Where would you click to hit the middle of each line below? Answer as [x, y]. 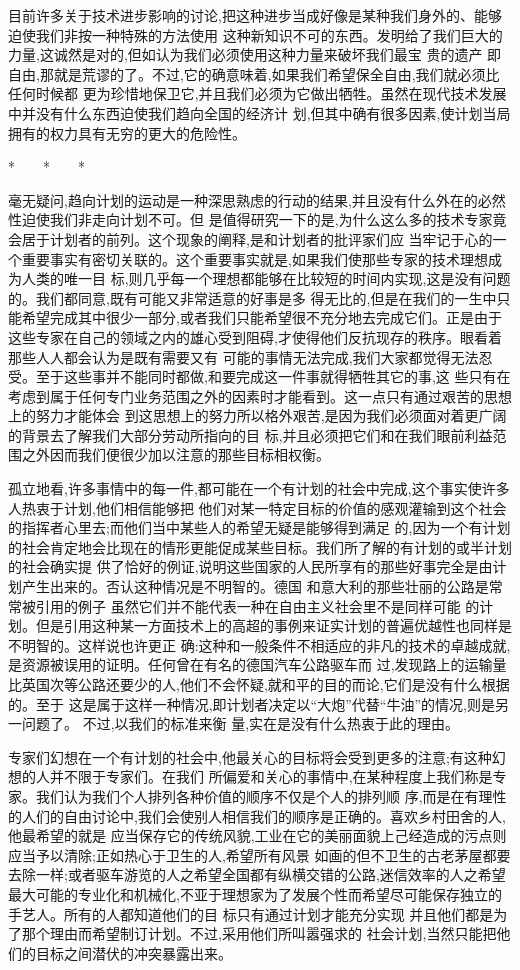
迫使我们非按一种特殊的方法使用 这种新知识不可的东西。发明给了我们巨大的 [255, 34]
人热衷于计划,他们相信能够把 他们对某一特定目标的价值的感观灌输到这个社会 [257, 507]
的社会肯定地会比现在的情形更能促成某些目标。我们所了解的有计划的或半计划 [260, 546]
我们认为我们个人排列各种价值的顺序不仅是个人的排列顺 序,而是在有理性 [271, 795]
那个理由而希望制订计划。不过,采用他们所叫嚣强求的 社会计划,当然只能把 [259, 933]
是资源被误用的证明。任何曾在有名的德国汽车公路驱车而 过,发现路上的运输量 [257, 664]
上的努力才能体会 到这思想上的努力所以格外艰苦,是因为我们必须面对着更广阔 [257, 415]
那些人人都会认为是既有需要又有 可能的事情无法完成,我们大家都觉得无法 [243, 356]
